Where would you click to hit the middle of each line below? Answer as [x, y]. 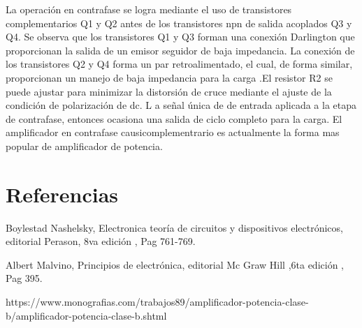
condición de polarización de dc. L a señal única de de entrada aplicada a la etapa [181, 105]
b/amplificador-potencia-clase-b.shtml [86, 315]
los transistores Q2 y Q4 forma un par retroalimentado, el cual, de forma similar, [179, 64]
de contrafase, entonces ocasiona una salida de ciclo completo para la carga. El [174, 118]
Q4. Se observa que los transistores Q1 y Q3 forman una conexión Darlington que [180, 37]
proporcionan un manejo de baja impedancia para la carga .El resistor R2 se [169, 77]
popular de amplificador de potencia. [84, 146]
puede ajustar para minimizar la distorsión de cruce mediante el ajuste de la [169, 91]
